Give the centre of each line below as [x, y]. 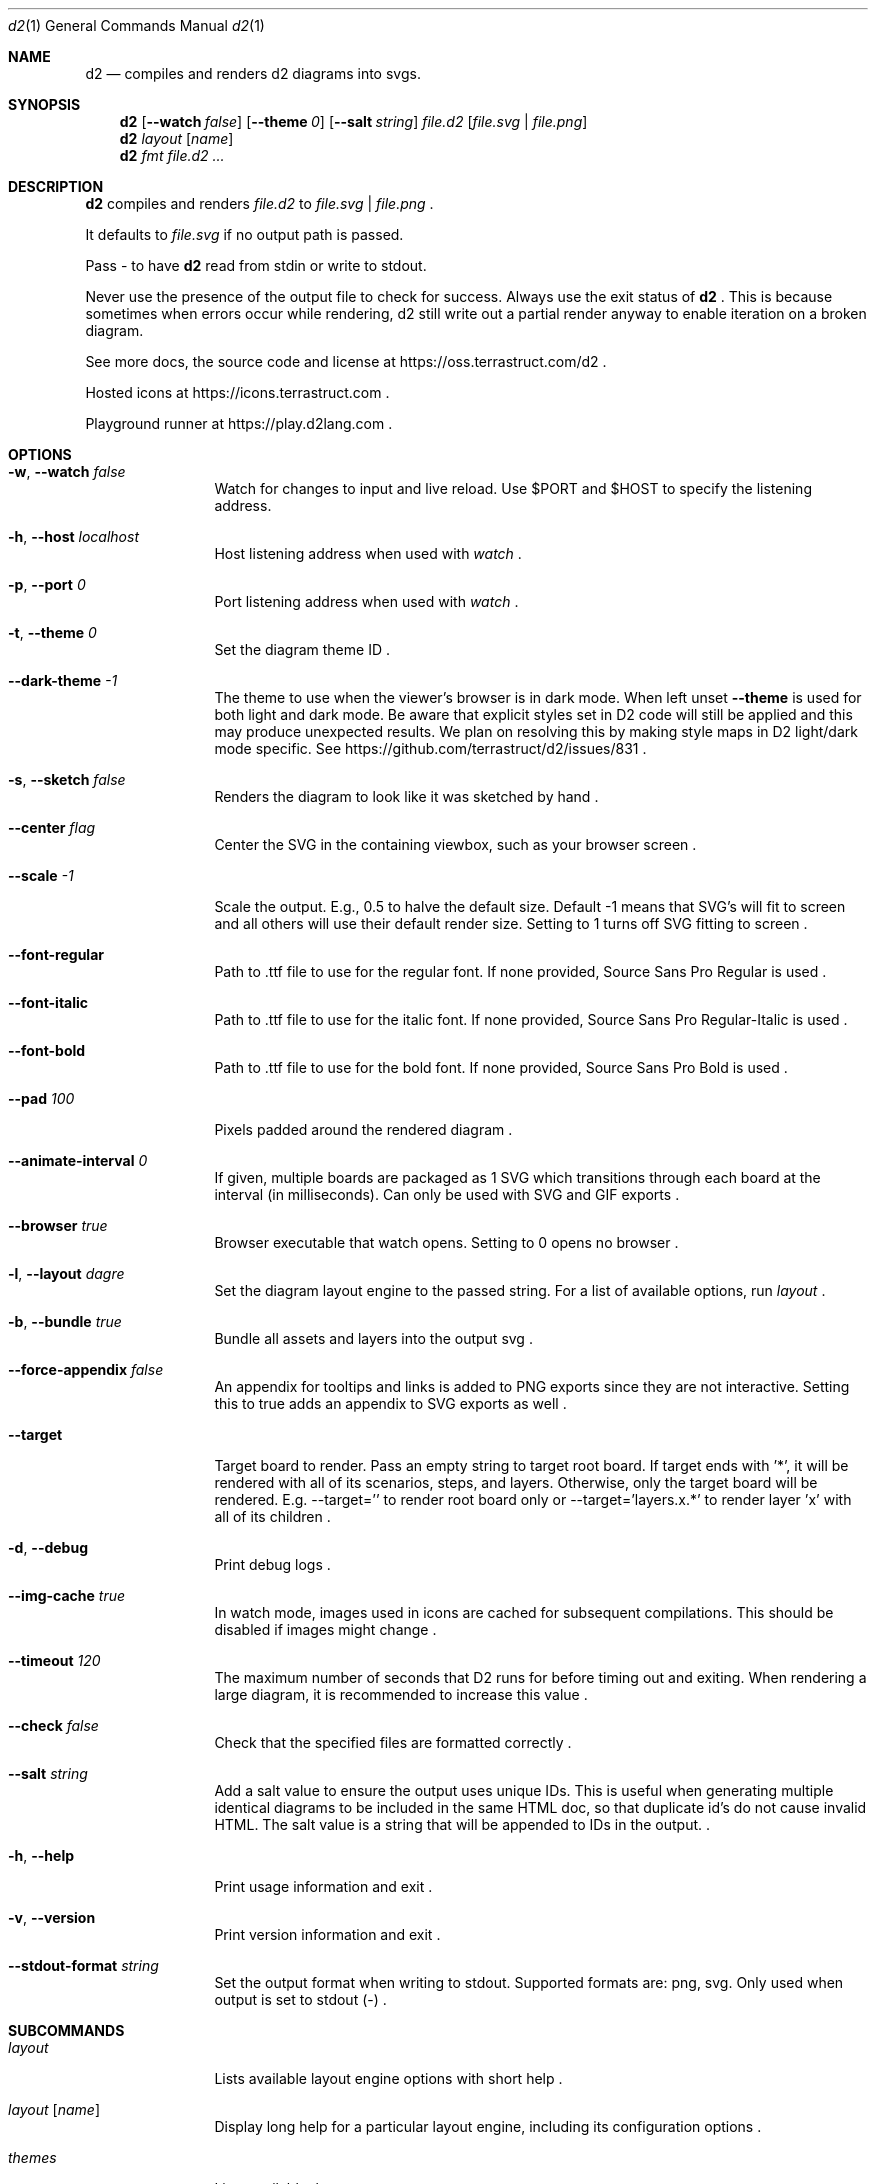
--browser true [58, 1225]
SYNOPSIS [44, 104]
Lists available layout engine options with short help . [388, 2078]
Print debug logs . [272, 1564]
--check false [53, 1725]
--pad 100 [41, 1098]
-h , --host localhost [73, 536]
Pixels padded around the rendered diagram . [363, 1129]
